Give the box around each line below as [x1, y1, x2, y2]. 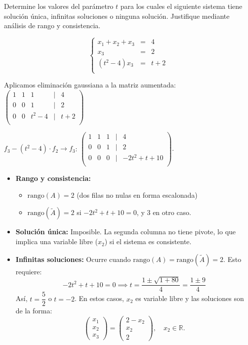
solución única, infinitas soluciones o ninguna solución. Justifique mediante [4, 10, 230, 21]
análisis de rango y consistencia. [4, 20, 101, 31]
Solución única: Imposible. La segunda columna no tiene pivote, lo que [15, 226, 236, 237]
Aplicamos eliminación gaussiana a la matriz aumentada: [4, 80, 176, 90]
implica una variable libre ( [15, 236, 98, 247]
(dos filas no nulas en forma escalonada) [77, 189, 198, 200]
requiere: [15, 266, 42, 276]
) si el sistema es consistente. [104, 236, 192, 247]
